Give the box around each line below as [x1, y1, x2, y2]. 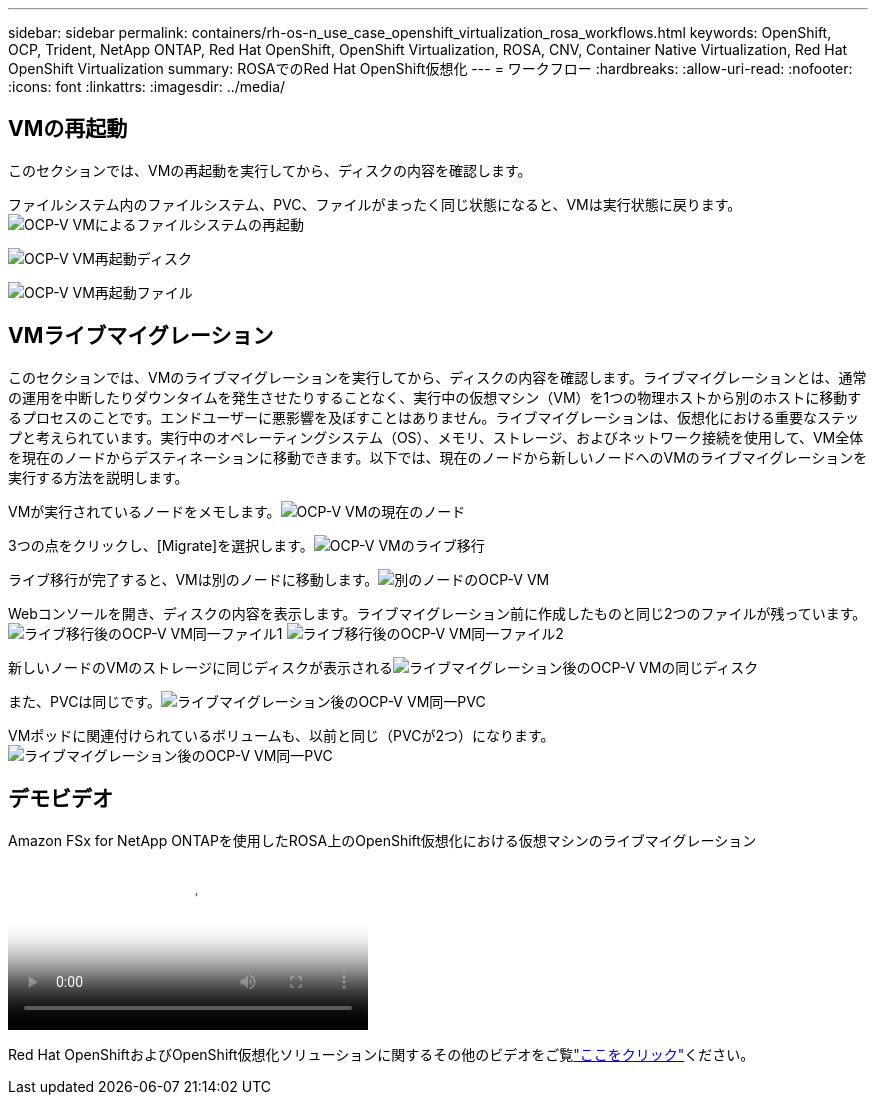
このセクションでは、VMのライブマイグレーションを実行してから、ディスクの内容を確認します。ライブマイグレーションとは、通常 [8, 368, 867, 386]
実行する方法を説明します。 [8, 468, 189, 486]
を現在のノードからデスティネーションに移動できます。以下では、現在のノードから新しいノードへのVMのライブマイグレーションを [8, 448, 868, 466]
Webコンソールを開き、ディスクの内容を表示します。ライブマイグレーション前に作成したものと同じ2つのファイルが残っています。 [8, 604, 867, 622]
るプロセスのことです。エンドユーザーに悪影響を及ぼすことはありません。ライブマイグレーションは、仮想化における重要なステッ [8, 408, 859, 426]
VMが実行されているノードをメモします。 [8, 502, 281, 520]
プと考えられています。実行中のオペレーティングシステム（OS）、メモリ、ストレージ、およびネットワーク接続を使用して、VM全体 [8, 428, 864, 446]
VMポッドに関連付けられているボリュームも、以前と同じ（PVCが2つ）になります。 [8, 726, 555, 744]
